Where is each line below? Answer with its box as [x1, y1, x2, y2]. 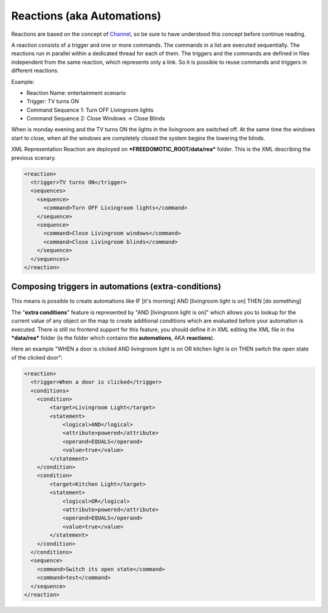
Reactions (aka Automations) [11, 9, 162, 22]
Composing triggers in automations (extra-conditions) [11, 281, 222, 292]
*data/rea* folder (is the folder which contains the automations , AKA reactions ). [11, 334, 215, 341]
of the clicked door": [11, 354, 63, 361]
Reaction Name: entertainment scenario [26, 89, 126, 97]
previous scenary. [11, 154, 56, 161]
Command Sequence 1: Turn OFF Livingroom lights [26, 106, 154, 114]
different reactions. [11, 67, 59, 74]
